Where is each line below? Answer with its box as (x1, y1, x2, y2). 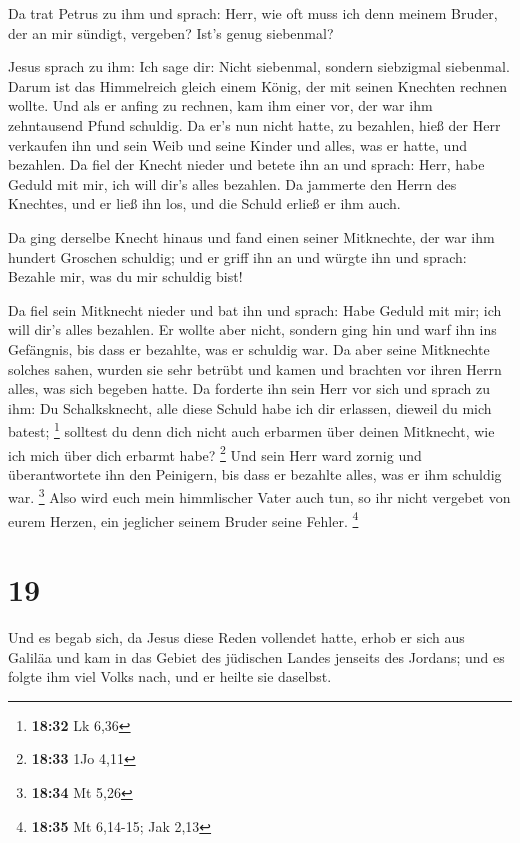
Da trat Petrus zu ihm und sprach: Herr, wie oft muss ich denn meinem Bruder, (8, 3, 498, 23)
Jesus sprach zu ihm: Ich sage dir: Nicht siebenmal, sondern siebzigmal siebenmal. (8, 56, 510, 77)
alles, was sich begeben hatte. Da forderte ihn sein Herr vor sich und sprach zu (8, 378, 490, 399)
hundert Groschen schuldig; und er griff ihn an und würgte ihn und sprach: (8, 246, 467, 267)
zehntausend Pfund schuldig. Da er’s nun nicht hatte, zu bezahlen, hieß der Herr (8, 114, 501, 135)
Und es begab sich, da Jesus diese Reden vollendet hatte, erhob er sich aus (8, 627, 465, 647)
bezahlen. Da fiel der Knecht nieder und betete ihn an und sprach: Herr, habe (8, 154, 485, 175)
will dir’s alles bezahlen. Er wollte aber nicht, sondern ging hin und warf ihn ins (8, 319, 497, 340)
